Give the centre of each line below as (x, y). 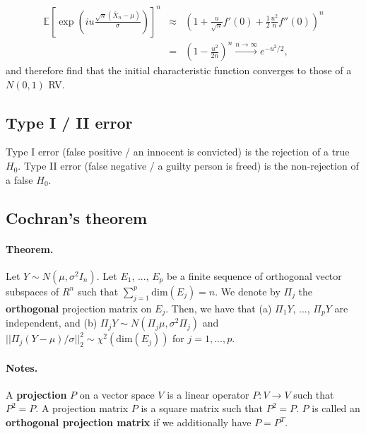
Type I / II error (69, 122)
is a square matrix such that (202, 408)
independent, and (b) (52, 323)
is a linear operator (208, 394)
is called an (336, 408)
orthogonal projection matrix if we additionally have (129, 422)
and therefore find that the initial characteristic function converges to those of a (179, 70)
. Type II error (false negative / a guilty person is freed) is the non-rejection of (188, 166)
